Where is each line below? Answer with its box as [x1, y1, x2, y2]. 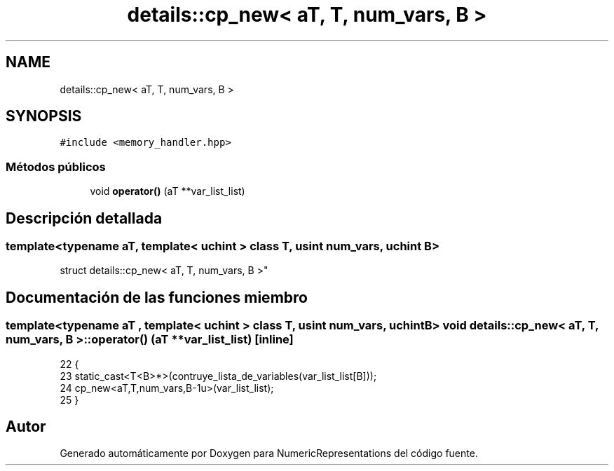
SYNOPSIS [6, 107, 82, 125]
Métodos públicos [6, 159, 106, 174]
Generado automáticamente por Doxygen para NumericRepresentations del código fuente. [60, 447, 478, 460]
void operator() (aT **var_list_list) [90, 185, 245, 198]
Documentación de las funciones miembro [6, 288, 308, 306]
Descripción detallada [6, 209, 163, 227]
